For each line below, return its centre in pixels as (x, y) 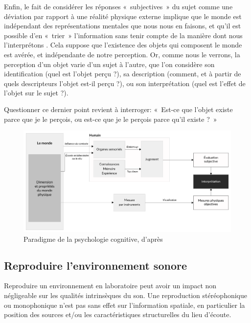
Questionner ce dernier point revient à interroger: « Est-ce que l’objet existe (118, 109)
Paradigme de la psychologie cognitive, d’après (93, 239)
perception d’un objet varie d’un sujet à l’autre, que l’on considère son (109, 64)
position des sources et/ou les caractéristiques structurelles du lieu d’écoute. (118, 314)
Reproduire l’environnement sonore (95, 265)
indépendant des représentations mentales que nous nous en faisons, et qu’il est (123, 26)
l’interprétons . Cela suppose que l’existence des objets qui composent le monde (123, 45)
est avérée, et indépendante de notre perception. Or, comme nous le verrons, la (122, 54)
